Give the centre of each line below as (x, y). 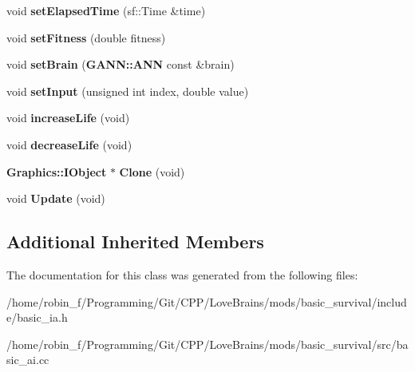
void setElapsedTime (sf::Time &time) (106, 10)
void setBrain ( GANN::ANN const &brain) (121, 64)
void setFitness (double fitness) (86, 37)
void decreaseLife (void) (69, 144)
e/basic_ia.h (37, 317)
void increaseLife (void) (68, 118)
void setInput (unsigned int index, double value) (128, 91)
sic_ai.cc (28, 360)
